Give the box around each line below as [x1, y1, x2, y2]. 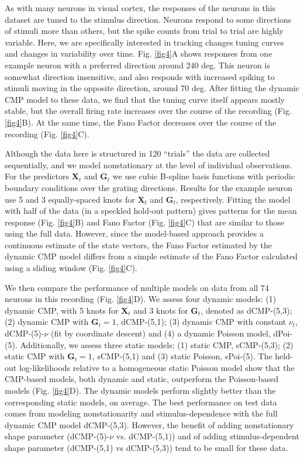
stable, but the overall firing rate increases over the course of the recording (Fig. [5, 105, 292, 117]
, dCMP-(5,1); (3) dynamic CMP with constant [116, 315, 286, 328]
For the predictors [5, 170, 70, 182]
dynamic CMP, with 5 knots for [5, 304, 119, 316]
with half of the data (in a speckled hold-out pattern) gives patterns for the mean [5, 204, 297, 217]
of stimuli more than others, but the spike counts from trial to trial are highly [5, 25, 284, 37]
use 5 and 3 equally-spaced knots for [5, 193, 135, 205]
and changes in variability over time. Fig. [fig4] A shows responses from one [5, 47, 272, 60]
